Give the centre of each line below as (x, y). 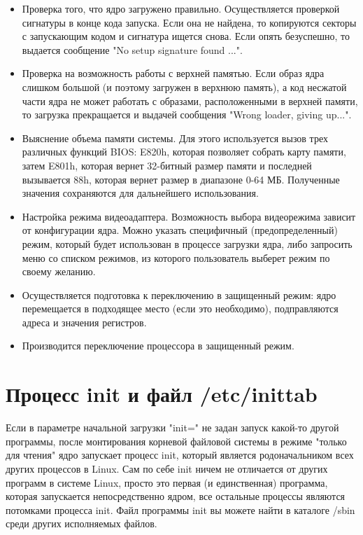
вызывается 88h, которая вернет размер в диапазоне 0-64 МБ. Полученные (181, 179)
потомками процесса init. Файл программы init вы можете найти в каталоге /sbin (180, 509)
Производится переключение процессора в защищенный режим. (158, 346)
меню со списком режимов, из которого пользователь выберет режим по (176, 257)
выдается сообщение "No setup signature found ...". (132, 49)
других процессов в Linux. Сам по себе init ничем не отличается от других (167, 468)
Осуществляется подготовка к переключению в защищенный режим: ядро (179, 294)
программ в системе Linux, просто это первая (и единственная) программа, (167, 482)
